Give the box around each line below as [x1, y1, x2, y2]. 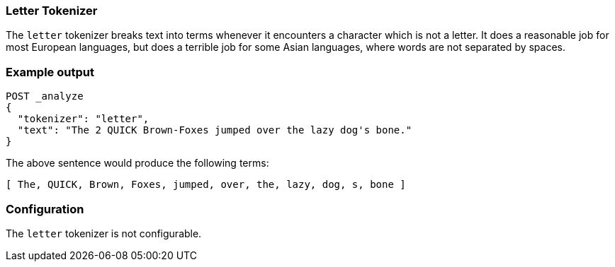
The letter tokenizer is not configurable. [6, 227, 202, 239]
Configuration [6, 201, 84, 216]
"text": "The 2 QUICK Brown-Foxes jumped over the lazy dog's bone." [17, 124, 412, 136]
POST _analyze [6, 90, 84, 102]
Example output [6, 64, 94, 79]
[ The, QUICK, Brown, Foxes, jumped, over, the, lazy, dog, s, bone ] [6, 179, 406, 191]
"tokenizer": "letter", [17, 113, 149, 125]
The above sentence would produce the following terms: [6, 157, 269, 170]
